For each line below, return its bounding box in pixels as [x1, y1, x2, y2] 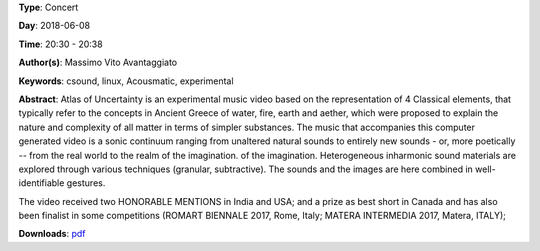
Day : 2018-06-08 [18, 20, 91, 32]
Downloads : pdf [18, 228, 86, 240]
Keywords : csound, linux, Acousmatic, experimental [18, 75, 234, 87]
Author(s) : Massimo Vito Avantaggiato [18, 56, 178, 69]
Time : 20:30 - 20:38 [18, 38, 104, 50]
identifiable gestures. [18, 177, 106, 189]
